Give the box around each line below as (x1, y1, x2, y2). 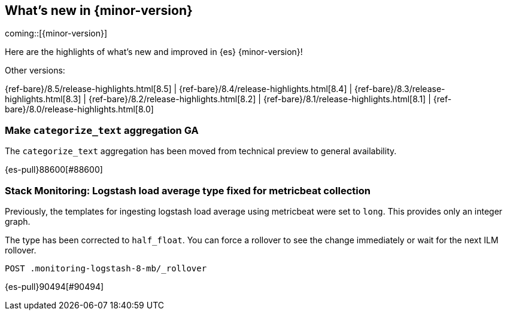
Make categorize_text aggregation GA (5, 124, 199, 136)
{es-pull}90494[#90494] (5, 281, 104, 292)
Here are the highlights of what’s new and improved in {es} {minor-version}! (5, 47, 303, 57)
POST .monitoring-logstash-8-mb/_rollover (5, 263, 207, 273)
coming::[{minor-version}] (5, 28, 108, 39)
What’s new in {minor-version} (5, 3, 193, 18)
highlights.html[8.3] (5, 94, 81, 105)
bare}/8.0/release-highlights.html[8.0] (5, 104, 154, 115)
